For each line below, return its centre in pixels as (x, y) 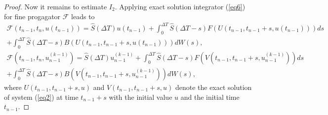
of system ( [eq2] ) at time (41, 97)
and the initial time (210, 97)
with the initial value (141, 97)
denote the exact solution (213, 87)
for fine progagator (32, 16)
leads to (83, 16)
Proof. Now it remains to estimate (56, 6)
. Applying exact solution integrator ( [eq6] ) (180, 6)
